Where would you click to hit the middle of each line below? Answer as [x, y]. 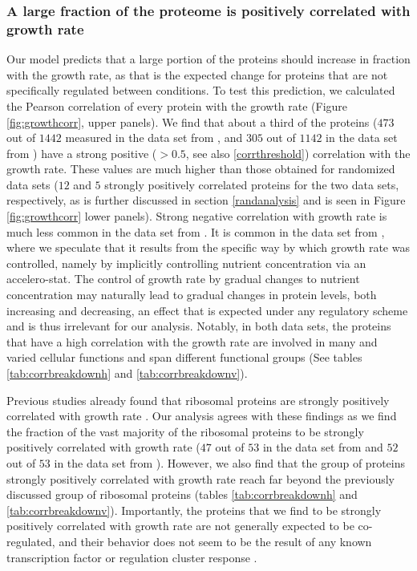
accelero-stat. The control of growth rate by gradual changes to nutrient [183, 279]
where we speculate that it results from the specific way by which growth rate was [208, 247]
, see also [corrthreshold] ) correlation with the [298, 153]
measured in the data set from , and [154, 138]
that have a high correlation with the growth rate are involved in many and [192, 341]
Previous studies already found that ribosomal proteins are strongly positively [198, 400]
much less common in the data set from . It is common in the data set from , [196, 231]
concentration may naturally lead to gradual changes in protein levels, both [192, 295]
